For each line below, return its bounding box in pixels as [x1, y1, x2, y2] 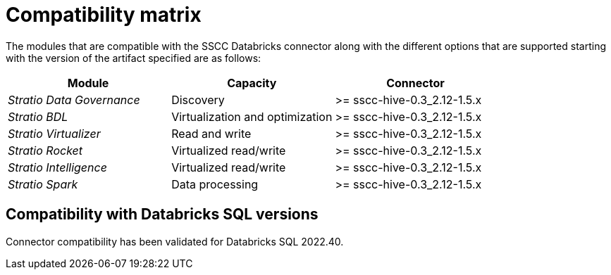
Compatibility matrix [6, 3, 202, 27]
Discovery [171, 92, 225, 107]
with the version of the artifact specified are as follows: [6, 51, 261, 64]
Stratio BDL [8, 109, 68, 124]
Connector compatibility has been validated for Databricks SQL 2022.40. [6, 235, 344, 248]
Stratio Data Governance [8, 92, 140, 107]
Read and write [171, 126, 252, 141]
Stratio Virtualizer [8, 126, 101, 141]
